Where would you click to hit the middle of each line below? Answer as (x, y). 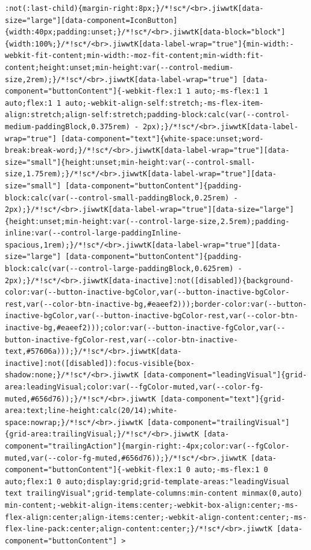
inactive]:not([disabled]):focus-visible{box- (100, 363)
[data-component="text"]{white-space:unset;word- (162, 139)
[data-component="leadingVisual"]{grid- (225, 375)
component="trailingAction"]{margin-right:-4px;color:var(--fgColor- (147, 446)
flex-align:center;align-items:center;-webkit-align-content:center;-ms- (156, 517)
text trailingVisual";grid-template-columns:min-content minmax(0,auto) (154, 494)
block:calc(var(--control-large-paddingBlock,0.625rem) (119, 269)
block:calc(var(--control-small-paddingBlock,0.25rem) (117, 198)
